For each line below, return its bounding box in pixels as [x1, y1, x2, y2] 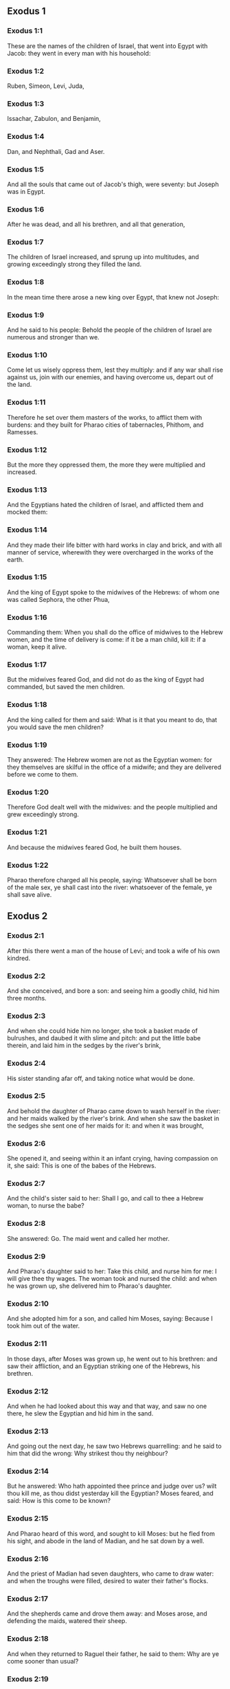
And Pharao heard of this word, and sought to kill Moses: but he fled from [7, 1529, 215, 1538]
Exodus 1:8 [7, 278, 45, 287]
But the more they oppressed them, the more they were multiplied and [7, 460, 206, 469]
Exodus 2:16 [7, 1554, 49, 1563]
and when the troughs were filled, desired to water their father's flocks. [7, 1577, 209, 1585]
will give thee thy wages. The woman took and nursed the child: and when [7, 1274, 218, 1282]
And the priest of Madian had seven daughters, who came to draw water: [7, 1569, 214, 1578]
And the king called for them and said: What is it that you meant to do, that [7, 715, 218, 724]
